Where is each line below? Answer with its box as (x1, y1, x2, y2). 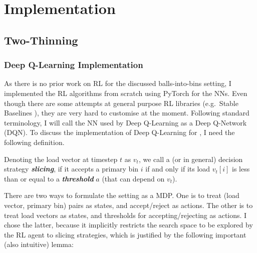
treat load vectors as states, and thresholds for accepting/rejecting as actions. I (4, 209, 247, 220)
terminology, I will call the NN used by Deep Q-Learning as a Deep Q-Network (4, 117, 247, 127)
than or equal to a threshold (4, 173, 94, 183)
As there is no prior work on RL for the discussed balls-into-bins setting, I (4, 78, 231, 88)
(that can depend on (102, 173, 165, 183)
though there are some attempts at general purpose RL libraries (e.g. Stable (4, 97, 238, 108)
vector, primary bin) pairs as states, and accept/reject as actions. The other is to (4, 199, 253, 210)
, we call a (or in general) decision (138, 153, 243, 164)
